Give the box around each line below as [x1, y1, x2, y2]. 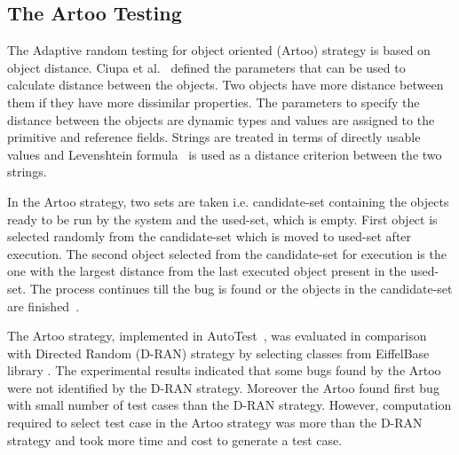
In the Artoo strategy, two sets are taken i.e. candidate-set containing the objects [7, 192, 449, 210]
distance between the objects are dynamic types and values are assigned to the [7, 110, 435, 129]
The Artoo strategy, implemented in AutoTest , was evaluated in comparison [7, 326, 427, 345]
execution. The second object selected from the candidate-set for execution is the [7, 244, 447, 263]
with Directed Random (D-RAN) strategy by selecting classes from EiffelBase [7, 343, 430, 362]
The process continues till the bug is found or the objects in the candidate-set [29, 278, 453, 297]
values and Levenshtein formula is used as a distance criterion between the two [7, 145, 442, 163]
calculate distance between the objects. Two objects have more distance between [7, 75, 444, 94]
